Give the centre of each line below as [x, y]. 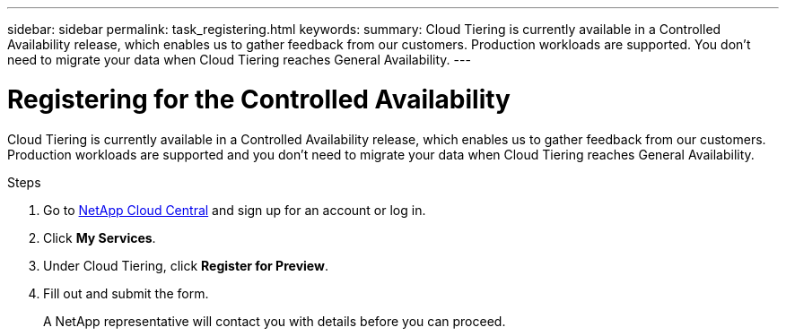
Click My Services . [100, 237]
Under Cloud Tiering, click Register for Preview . [186, 265]
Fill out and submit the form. [126, 293]
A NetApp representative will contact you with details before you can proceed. [275, 321]
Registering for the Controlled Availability [259, 99]
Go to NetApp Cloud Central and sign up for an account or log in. [235, 210]
